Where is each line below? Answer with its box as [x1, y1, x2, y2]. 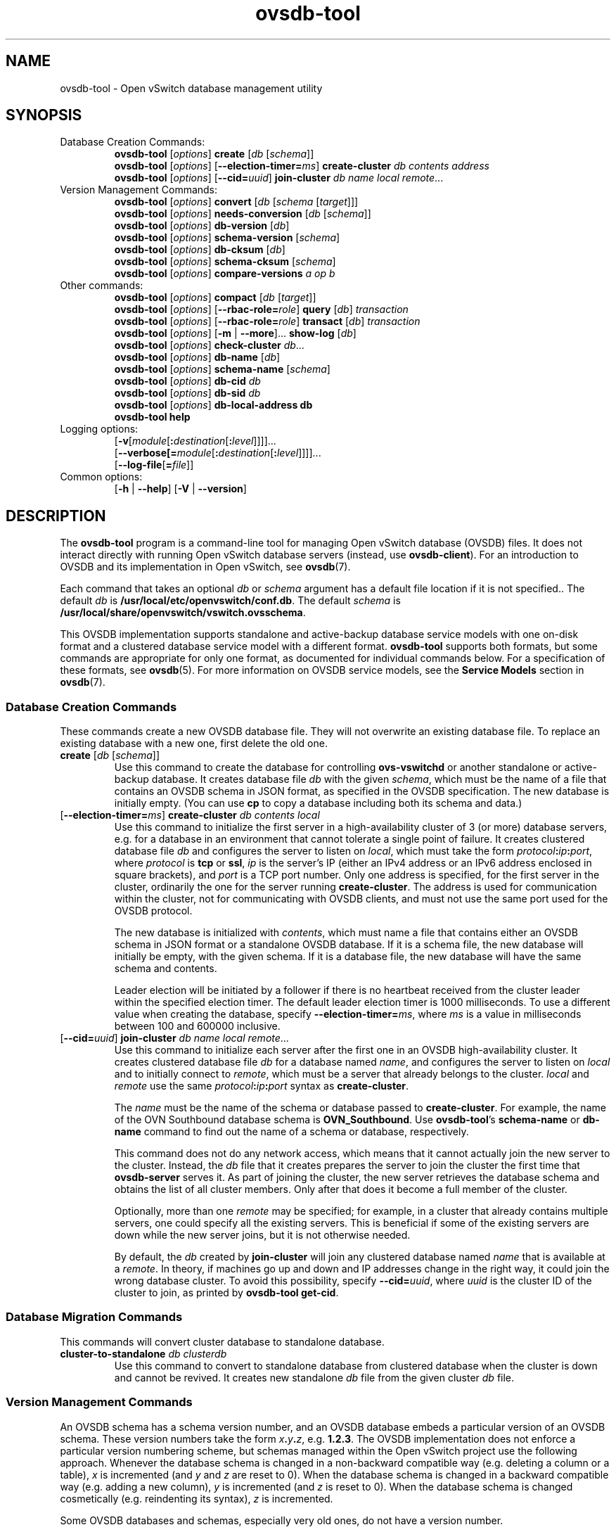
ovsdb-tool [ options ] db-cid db [114, 375, 261, 388]
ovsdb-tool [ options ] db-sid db [114, 387, 261, 400]
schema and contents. [114, 962, 217, 975]
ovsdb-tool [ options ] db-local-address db [114, 399, 313, 411]
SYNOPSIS [6, 106, 82, 125]
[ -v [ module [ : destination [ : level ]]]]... [114, 435, 276, 447]
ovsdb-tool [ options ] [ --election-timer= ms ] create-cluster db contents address [114, 160, 489, 172]
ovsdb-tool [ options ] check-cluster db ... [114, 339, 304, 352]
